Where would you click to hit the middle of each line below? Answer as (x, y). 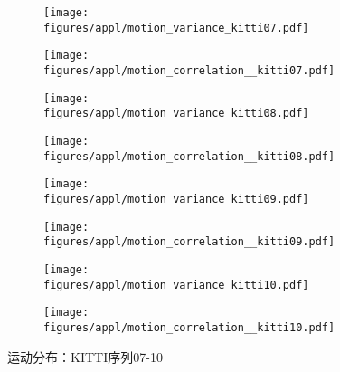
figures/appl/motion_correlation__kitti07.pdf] (189, 70)
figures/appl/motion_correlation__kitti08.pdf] (189, 156)
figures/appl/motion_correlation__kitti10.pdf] (189, 327)
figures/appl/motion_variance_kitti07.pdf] (176, 28)
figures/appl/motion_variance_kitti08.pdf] (176, 114)
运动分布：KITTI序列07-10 (85, 356)
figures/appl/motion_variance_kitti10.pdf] (176, 285)
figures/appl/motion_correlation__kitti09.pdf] (189, 242)
